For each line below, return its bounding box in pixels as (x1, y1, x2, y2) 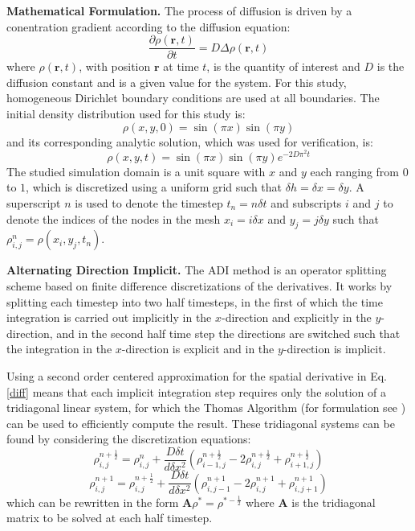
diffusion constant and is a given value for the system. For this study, (6, 73, 347, 90)
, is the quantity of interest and (206, 58, 360, 75)
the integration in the (6, 340, 112, 357)
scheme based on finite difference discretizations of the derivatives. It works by (6, 278, 393, 294)
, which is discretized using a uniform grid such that (26, 179, 283, 196)
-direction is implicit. (283, 340, 386, 357)
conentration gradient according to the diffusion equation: (6, 18, 291, 35)
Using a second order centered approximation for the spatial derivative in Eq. (6, 367, 387, 384)
